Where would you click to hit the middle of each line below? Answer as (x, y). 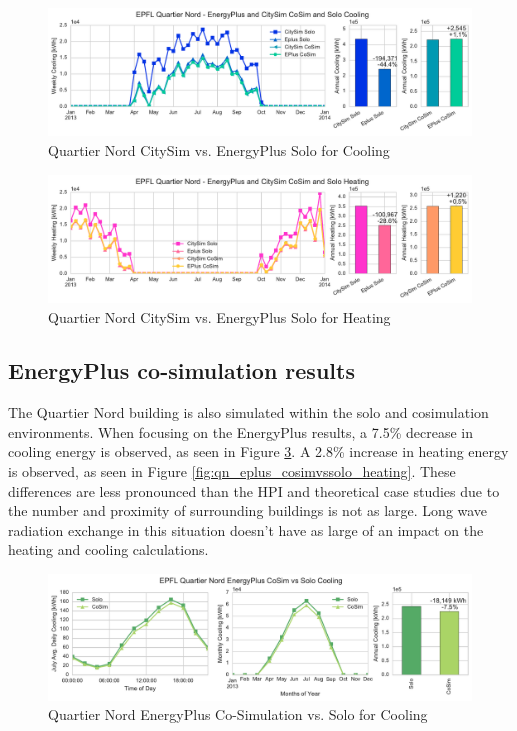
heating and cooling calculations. (108, 549)
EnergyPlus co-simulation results (181, 370)
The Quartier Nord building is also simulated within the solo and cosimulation (248, 412)
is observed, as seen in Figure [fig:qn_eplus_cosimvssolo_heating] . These (232, 471)
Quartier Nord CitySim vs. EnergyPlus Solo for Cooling (219, 149)
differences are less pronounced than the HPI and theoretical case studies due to (254, 490)
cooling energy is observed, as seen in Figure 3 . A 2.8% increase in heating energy (258, 451)
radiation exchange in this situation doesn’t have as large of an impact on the (246, 529)
